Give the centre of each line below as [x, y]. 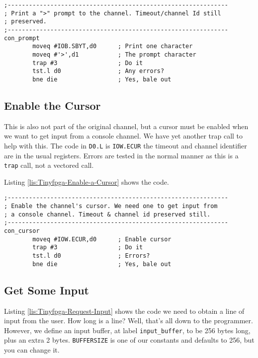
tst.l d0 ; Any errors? [98, 71]
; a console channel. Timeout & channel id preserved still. [107, 214]
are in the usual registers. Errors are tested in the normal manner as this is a [121, 155]
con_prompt [22, 38]
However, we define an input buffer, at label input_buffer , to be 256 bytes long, [127, 330]
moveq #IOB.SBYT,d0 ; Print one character [113, 46]
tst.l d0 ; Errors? [91, 256]
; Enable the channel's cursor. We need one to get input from [111, 206]
